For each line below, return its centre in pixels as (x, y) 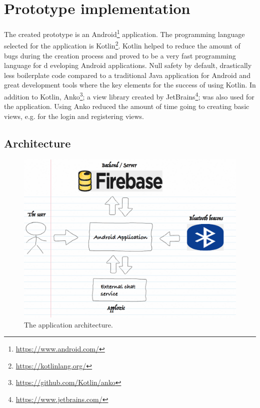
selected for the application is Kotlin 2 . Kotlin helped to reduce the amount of (122, 45)
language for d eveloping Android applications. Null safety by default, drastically (128, 65)
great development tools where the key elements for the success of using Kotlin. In (130, 85)
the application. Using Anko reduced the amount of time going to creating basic (127, 106)
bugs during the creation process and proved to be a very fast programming (120, 55)
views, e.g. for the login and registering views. (74, 116)
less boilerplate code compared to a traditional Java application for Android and (127, 75)
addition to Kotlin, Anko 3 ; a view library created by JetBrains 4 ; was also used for (129, 96)
